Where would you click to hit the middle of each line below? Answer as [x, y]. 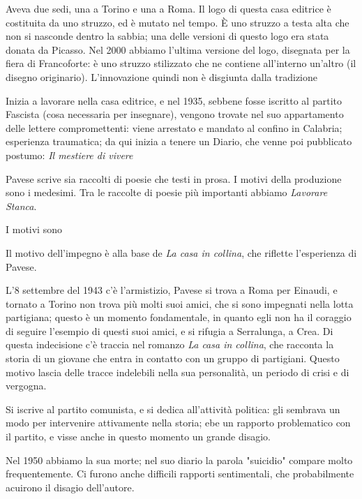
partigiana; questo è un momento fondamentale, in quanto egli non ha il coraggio [179, 317]
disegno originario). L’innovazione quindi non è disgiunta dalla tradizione [161, 76]
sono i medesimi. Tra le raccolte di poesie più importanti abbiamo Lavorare [167, 192]
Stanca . [21, 206]
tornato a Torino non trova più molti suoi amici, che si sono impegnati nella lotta [180, 303]
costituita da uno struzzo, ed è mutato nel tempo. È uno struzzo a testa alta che [178, 22]
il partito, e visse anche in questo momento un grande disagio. [138, 437]
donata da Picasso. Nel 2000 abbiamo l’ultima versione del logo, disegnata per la [178, 49]
